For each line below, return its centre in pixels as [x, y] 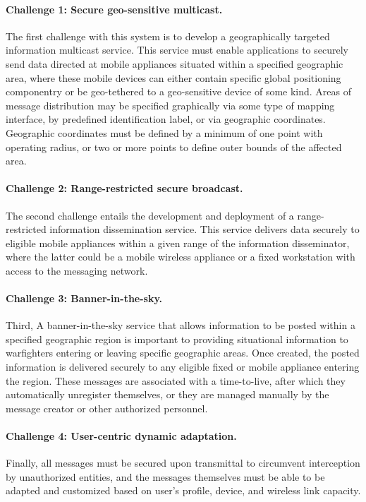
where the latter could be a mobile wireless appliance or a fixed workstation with [181, 257]
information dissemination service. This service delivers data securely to [205, 229]
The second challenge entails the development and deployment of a [150, 215]
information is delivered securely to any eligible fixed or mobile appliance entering [183, 367]
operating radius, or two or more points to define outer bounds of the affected [174, 147]
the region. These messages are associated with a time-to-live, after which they [176, 380]
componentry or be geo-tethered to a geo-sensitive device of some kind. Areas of [179, 91]
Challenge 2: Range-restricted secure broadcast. [124, 188]
